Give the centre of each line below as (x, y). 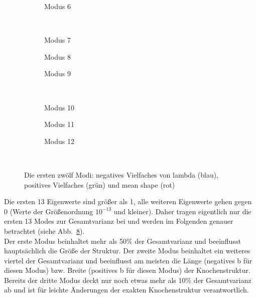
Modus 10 (59, 107)
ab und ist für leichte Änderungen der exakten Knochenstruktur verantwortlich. (126, 290)
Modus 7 (57, 40)
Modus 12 (59, 141)
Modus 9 (57, 73)
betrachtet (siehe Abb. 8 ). (44, 231)
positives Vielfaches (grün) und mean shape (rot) (100, 184)
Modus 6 (57, 6)
